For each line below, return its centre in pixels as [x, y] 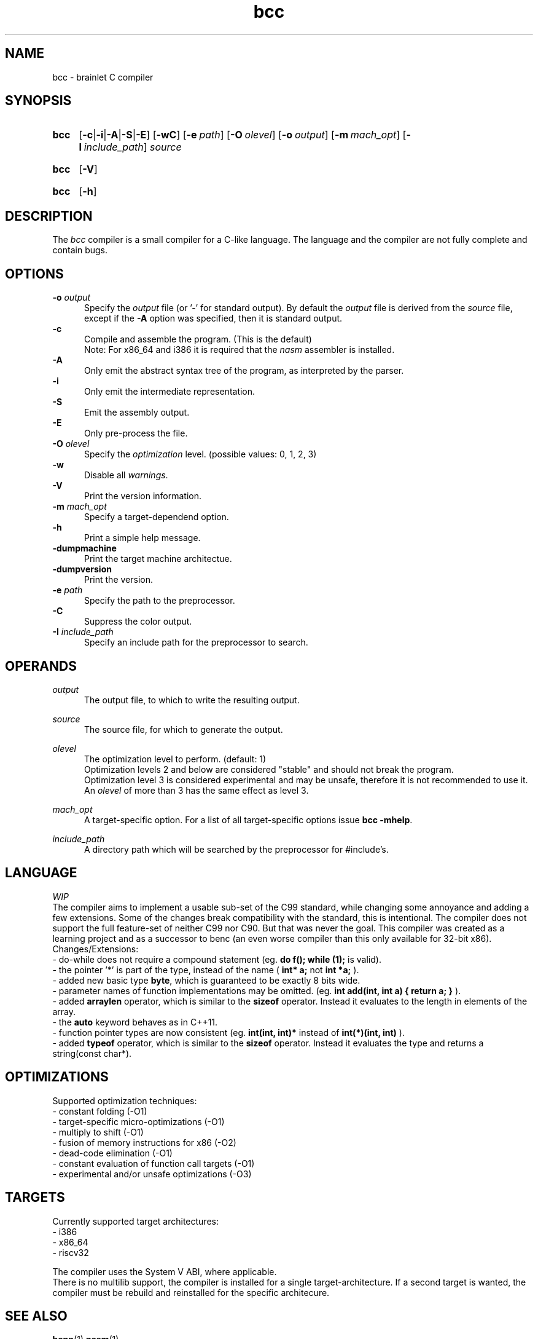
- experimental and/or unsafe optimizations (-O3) [152, 1174]
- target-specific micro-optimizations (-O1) [138, 1121]
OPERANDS [41, 666]
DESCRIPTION [49, 216]
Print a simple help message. [142, 538]
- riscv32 [71, 1252]
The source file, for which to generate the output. [184, 729]
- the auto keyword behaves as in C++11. [135, 1022]
